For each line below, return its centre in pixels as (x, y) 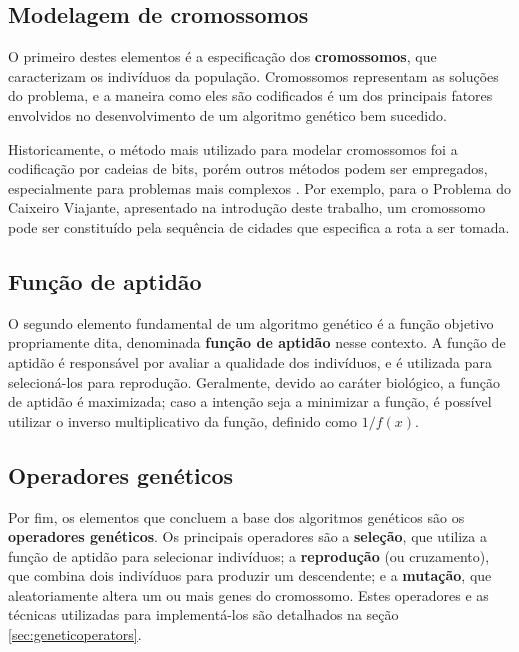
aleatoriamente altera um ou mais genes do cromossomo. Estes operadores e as (248, 594)
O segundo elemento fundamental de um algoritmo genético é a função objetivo (251, 322)
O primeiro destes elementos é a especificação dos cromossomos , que (222, 56)
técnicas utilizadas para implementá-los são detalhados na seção (203, 614)
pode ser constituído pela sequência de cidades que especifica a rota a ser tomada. (259, 226)
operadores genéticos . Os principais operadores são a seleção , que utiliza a (247, 536)
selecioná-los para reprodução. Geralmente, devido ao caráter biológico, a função (254, 381)
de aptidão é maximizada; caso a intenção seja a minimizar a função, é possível (250, 401)
